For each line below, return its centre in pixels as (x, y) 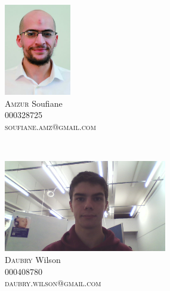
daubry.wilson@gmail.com (53, 283)
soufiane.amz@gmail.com (50, 126)
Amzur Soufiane (34, 103)
